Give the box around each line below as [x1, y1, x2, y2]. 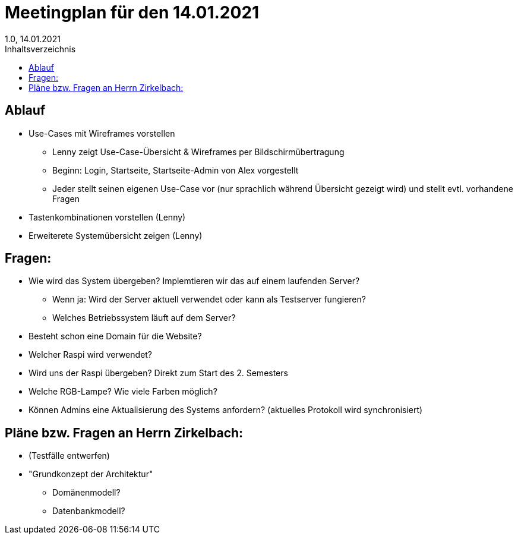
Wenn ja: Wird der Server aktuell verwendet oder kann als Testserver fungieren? [52, 294, 366, 305]
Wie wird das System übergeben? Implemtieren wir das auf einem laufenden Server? [29, 276, 360, 286]
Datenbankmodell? [52, 506, 125, 516]
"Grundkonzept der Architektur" [29, 469, 153, 480]
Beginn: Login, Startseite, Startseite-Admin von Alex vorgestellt [52, 165, 299, 175]
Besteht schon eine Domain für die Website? [29, 331, 202, 342]
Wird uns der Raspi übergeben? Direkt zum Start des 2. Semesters [29, 368, 288, 379]
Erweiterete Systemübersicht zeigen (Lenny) [29, 230, 203, 241]
